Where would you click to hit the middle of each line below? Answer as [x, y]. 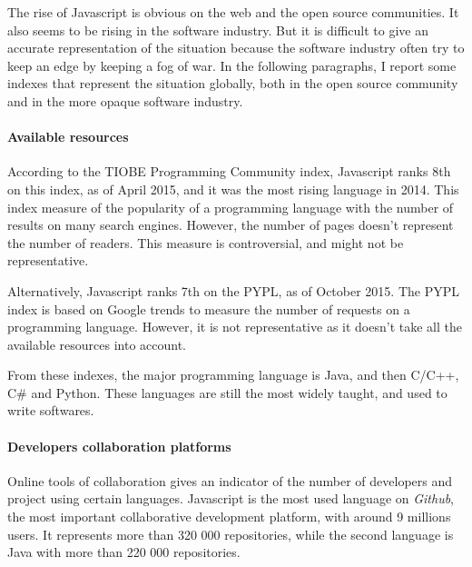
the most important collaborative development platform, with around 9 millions [229, 517]
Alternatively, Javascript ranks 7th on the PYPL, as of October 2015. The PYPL [233, 290]
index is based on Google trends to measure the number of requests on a [209, 308]
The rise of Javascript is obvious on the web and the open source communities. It [233, 12]
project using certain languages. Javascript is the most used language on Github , [231, 498]
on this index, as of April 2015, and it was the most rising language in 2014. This [233, 189]
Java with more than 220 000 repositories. [124, 552]
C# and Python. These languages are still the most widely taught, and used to [227, 392]
